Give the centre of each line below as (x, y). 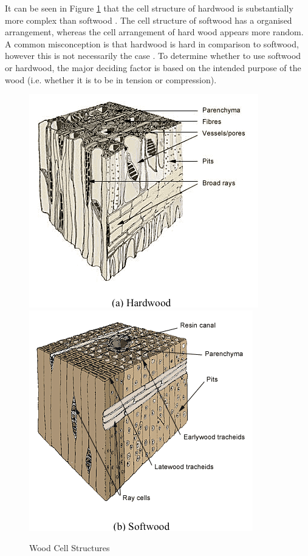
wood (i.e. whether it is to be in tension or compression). (111, 79)
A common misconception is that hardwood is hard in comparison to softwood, (152, 43)
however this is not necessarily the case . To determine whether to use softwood (153, 56)
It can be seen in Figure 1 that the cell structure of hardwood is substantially (149, 8)
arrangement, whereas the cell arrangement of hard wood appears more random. (154, 32)
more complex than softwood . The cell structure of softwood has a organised (149, 20)
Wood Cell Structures (70, 548)
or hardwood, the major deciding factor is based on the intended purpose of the (153, 67)
